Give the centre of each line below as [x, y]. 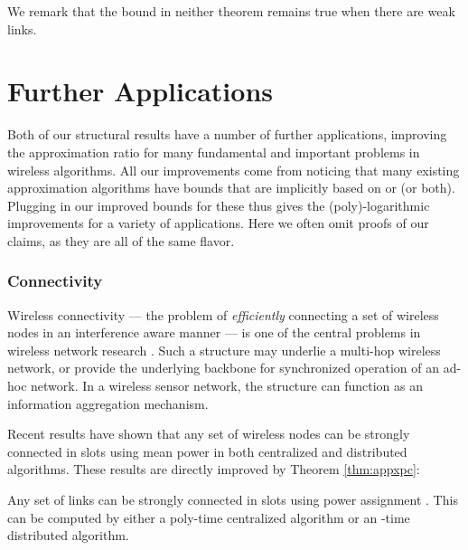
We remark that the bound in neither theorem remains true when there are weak [231, 11]
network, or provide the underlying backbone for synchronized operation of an [223, 368]
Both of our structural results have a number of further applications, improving [227, 134]
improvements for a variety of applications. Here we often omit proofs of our [218, 223]
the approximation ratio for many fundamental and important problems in [214, 152]
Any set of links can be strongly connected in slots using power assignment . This [233, 500]
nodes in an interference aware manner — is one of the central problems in [214, 332]
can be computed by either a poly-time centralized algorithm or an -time [209, 517]
